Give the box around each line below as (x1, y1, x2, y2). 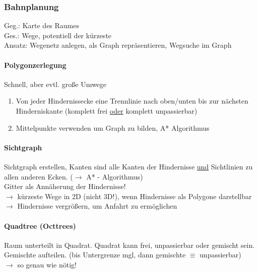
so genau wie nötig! (17, 259, 77, 269)
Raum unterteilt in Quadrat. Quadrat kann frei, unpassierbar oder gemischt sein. (4, 239, 255, 250)
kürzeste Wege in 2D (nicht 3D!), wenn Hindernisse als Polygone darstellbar (17, 191, 252, 201)
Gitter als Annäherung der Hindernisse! (4, 181, 126, 192)
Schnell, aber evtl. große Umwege (4, 78, 107, 89)
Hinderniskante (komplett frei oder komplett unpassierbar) (16, 105, 198, 116)
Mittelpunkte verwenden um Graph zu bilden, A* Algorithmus (16, 122, 210, 133)
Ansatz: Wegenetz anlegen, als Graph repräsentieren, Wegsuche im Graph (4, 40, 232, 50)
